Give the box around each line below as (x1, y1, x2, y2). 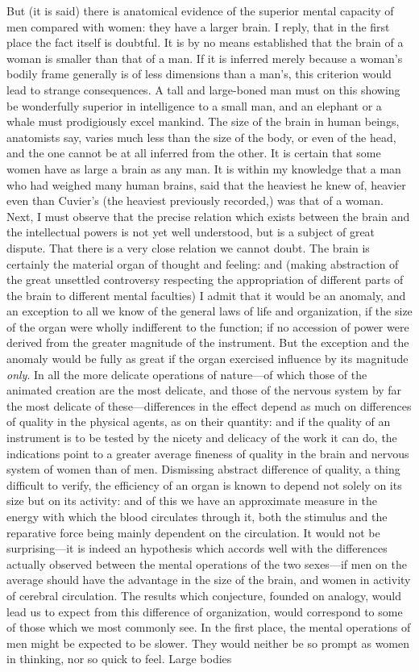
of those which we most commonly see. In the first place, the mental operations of (6, 619, 411, 636)
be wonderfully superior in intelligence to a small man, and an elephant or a (6, 97, 382, 114)
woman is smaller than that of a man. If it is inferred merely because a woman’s (6, 49, 403, 66)
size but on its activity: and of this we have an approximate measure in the (6, 492, 378, 509)
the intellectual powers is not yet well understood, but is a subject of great (6, 223, 375, 240)
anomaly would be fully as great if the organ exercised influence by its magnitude (6, 350, 409, 367)
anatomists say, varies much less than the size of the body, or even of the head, (6, 128, 396, 145)
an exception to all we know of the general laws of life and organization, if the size (6, 303, 413, 319)
